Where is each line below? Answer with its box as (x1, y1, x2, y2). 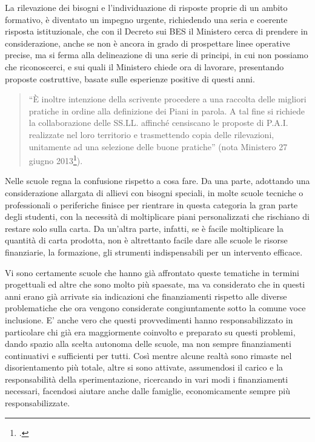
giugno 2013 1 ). (28, 153, 83, 167)
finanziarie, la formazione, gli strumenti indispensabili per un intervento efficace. (5, 245, 303, 258)
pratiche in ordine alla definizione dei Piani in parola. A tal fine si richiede (28, 104, 305, 117)
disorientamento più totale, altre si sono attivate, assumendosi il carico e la (5, 361, 283, 374)
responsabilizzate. (5, 397, 70, 409)
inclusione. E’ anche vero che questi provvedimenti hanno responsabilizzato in (5, 313, 293, 326)
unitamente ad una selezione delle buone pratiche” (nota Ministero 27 (28, 140, 288, 153)
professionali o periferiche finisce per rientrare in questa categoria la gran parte (5, 198, 298, 211)
